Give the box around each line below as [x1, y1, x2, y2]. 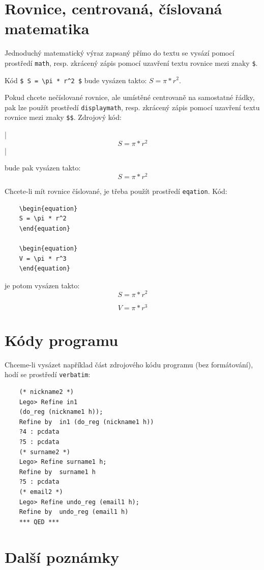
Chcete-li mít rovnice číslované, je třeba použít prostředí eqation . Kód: [5, 186, 227, 196]
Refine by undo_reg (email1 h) [19, 508, 129, 516]
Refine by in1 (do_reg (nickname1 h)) [19, 418, 154, 426]
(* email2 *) [19, 488, 63, 495]
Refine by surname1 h [19, 468, 96, 476]
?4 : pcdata [19, 428, 60, 436]
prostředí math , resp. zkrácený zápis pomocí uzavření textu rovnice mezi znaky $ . [5, 57, 258, 68]
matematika [5, 18, 90, 39]
